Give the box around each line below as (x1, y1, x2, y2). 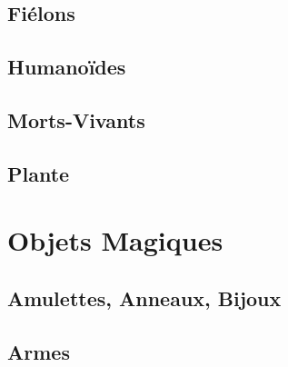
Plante (7, 159, 70, 187)
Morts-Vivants (7, 105, 145, 134)
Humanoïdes (7, 53, 126, 81)
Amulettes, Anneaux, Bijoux (7, 283, 282, 312)
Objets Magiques (7, 222, 223, 259)
